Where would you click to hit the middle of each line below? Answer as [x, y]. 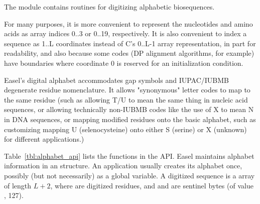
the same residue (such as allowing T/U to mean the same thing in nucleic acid [126, 99]
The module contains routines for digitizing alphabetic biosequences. [109, 7]
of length [18, 185]
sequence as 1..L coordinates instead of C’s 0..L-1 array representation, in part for [130, 43]
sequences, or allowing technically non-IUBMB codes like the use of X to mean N [129, 109]
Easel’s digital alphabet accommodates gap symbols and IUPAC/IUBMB [116, 80]
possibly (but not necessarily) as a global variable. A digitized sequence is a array [129, 175]
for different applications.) [44, 139]
